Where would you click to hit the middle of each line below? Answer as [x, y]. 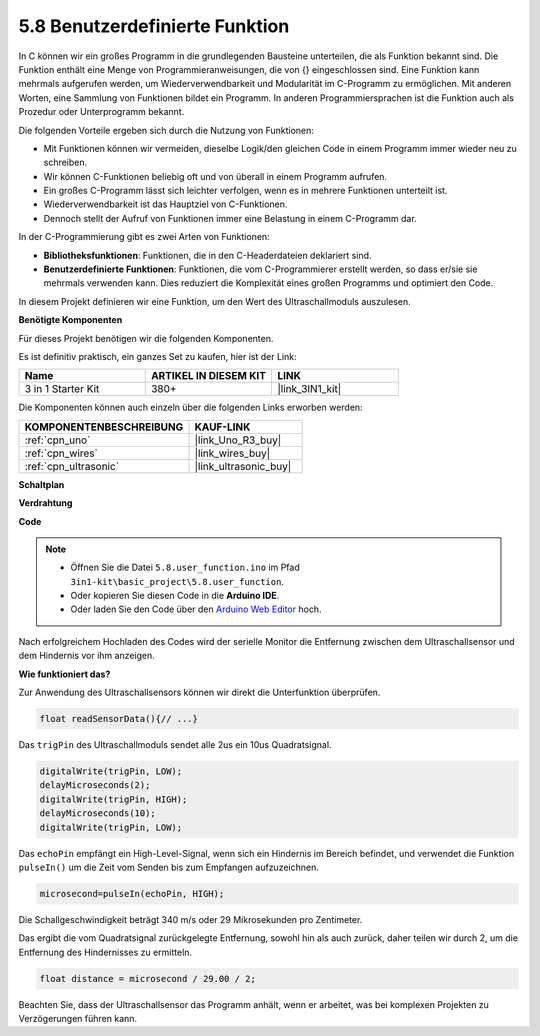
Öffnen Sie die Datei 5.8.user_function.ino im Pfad [185, 567]
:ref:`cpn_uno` [57, 440]
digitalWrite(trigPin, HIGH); [113, 799]
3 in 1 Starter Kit [62, 389]
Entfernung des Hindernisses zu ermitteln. [105, 952]
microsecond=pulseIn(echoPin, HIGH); [132, 893]
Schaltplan [41, 484]
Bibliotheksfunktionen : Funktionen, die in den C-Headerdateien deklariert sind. [207, 255]
